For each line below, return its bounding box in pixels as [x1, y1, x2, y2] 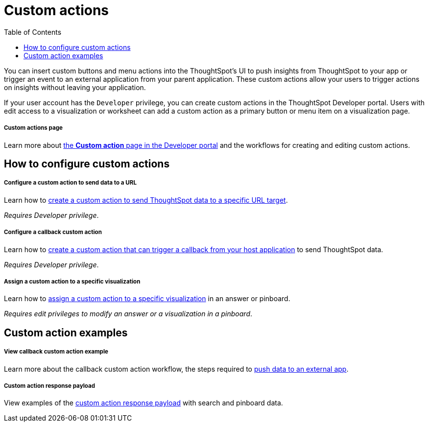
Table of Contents [4, 27, 62, 36]
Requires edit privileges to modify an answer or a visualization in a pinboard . [4, 309, 253, 318]
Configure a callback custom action [4, 229, 102, 236]
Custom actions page [4, 124, 63, 132]
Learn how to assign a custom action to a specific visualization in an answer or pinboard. [4, 294, 290, 303]
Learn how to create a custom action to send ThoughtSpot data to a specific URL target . [4, 195, 288, 204]
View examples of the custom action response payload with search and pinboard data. [4, 399, 283, 407]
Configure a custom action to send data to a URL [4, 179, 137, 187]
